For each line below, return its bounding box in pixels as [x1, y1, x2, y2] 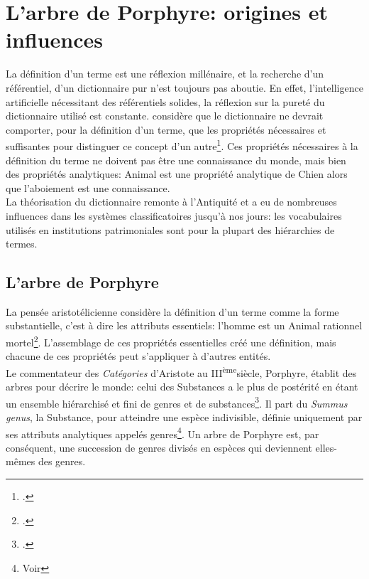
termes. [6, 236, 38, 251]
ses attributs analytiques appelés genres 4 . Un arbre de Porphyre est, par [6, 424, 319, 441]
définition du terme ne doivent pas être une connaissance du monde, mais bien [6, 152, 346, 167]
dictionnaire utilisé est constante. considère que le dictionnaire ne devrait [6, 108, 324, 123]
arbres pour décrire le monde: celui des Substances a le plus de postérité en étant [6, 379, 358, 394]
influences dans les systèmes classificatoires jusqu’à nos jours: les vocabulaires [6, 208, 342, 223]
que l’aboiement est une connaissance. [6, 180, 170, 195]
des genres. [38, 454, 86, 469]
